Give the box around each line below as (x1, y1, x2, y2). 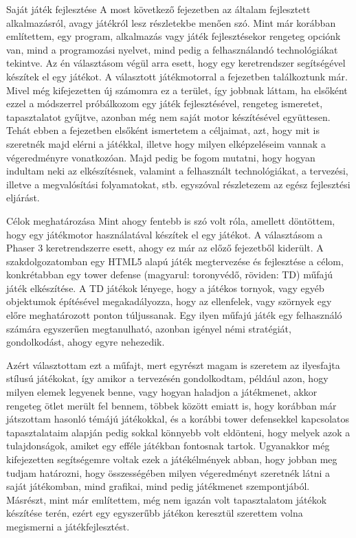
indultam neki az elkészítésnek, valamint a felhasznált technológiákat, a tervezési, (6, 164, 348, 178)
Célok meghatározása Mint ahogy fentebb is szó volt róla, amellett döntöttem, (6, 213, 335, 227)
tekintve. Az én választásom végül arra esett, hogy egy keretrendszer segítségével (6, 56, 346, 70)
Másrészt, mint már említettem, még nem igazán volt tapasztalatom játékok (6, 492, 327, 506)
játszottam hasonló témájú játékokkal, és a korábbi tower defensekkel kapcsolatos (6, 412, 350, 426)
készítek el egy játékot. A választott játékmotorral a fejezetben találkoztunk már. (6, 69, 348, 83)
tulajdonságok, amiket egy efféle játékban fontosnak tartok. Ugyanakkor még (6, 438, 330, 453)
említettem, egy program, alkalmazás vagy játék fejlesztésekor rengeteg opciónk (6, 29, 341, 43)
